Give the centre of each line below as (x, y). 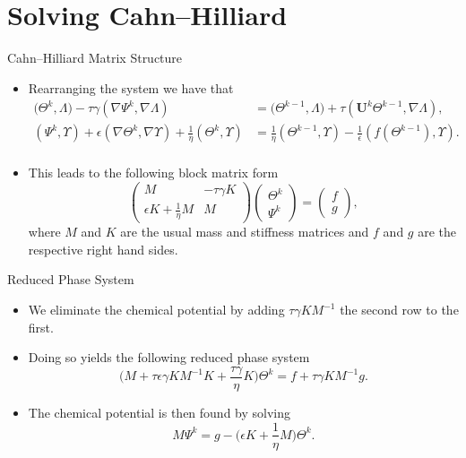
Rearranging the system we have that (131, 87)
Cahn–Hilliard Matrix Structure (95, 58)
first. (41, 327)
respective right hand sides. (103, 249)
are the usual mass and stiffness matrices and (245, 232)
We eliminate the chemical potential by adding (156, 310)
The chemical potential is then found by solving (160, 412)
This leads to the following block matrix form (153, 173)
